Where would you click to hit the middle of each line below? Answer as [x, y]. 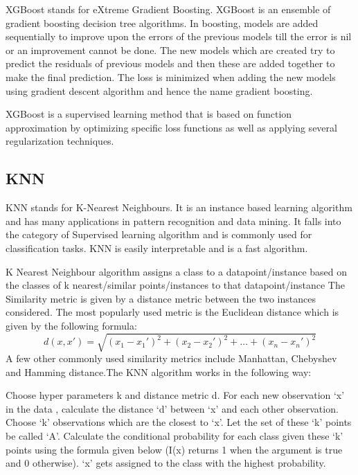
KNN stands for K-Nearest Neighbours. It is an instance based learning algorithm [179, 207]
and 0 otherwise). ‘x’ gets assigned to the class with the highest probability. [166, 463]
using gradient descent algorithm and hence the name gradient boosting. [159, 90]
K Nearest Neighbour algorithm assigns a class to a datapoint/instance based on [177, 271]
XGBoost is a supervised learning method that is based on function [149, 114]
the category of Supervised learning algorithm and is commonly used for [159, 234]
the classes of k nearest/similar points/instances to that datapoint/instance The [175, 285]
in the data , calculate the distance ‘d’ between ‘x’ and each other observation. [172, 408]
